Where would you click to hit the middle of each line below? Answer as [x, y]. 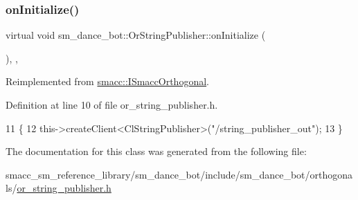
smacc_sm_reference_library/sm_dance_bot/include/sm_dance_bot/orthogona [179, 174]
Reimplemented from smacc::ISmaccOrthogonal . [107, 81]
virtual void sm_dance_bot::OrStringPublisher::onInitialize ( [136, 35]
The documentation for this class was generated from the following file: [156, 151]
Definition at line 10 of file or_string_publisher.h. [112, 104]
